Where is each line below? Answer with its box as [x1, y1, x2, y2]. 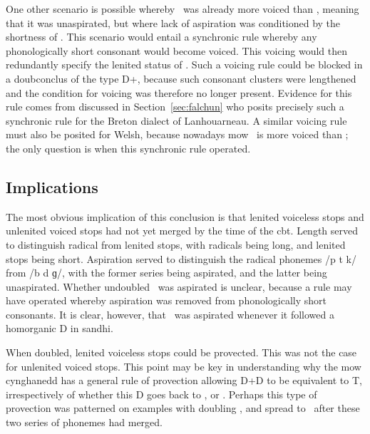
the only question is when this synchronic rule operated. [6, 140, 251, 155]
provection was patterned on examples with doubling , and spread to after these [6, 401, 360, 415]
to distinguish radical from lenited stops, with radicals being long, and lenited [6, 237, 346, 252]
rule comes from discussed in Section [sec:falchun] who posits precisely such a [6, 99, 344, 114]
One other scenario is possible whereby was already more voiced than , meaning [6, 1, 359, 16]
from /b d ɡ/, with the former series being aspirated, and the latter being [6, 265, 327, 280]
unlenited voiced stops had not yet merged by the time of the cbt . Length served [6, 223, 358, 238]
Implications [6, 175, 98, 197]
